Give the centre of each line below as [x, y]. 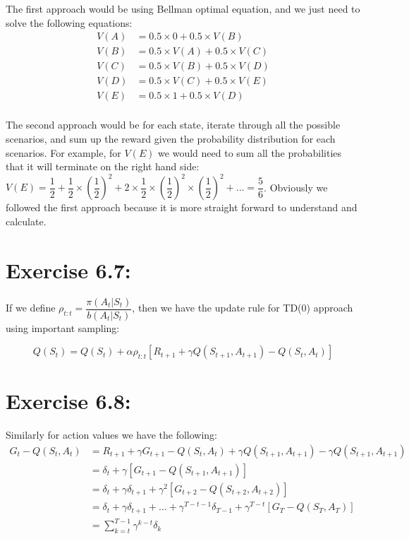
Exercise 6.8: [68, 401]
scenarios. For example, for [63, 152]
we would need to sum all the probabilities [250, 152]
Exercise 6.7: [68, 269]
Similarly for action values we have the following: [111, 435]
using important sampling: [63, 327]
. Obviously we [296, 187]
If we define [31, 308]
